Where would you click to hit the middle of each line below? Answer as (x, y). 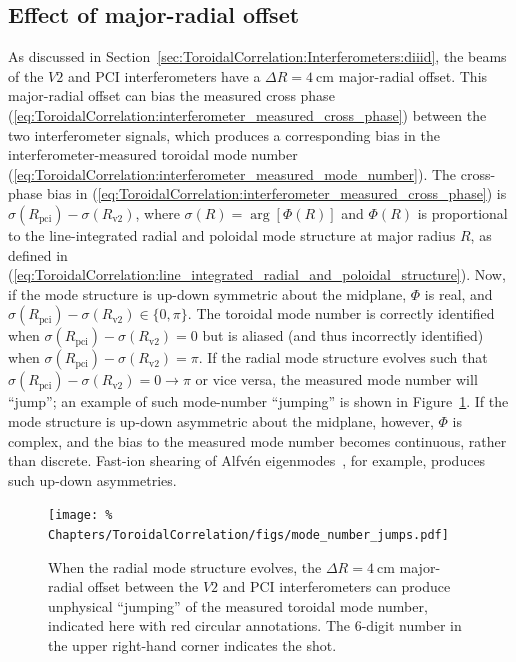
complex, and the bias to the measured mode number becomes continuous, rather (257, 440)
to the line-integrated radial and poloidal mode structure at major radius (232, 234)
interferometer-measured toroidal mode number (153, 154)
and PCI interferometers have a (164, 75)
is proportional (462, 212)
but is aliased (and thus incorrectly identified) (343, 335)
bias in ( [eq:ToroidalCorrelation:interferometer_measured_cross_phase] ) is (276, 193)
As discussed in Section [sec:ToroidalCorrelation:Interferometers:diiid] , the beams (257, 56)
